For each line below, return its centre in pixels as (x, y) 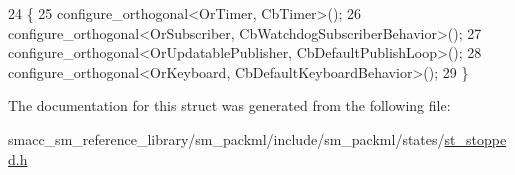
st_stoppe (475, 138)
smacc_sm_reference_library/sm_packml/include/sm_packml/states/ (226, 138)
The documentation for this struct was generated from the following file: (229, 105)
